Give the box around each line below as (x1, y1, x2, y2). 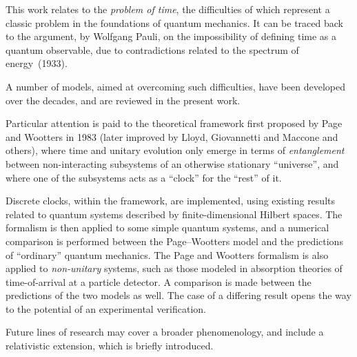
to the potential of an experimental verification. (6, 301, 206, 316)
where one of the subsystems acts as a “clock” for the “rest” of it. (6, 170, 282, 184)
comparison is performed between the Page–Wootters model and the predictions (6, 233, 343, 248)
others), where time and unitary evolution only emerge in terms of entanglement (6, 143, 345, 157)
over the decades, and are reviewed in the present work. (6, 93, 241, 107)
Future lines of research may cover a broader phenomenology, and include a (6, 325, 324, 339)
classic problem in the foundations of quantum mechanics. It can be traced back (6, 15, 343, 30)
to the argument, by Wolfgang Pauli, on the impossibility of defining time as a (6, 29, 337, 44)
